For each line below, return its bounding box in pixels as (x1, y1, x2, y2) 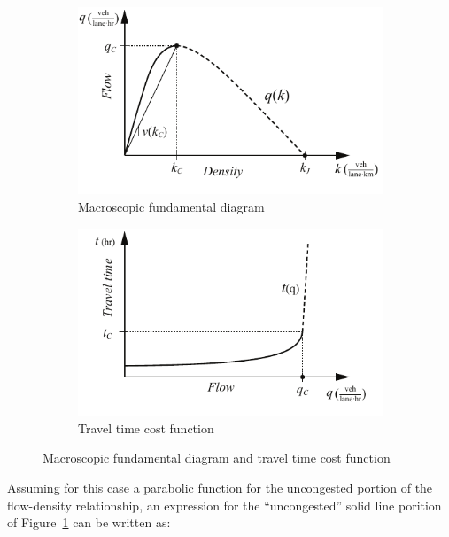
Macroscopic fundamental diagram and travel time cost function (43, 448, 391, 467)
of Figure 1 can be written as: (7, 513, 171, 532)
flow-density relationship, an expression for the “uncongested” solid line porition (7, 495, 442, 514)
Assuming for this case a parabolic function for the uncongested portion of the (7, 478, 433, 496)
